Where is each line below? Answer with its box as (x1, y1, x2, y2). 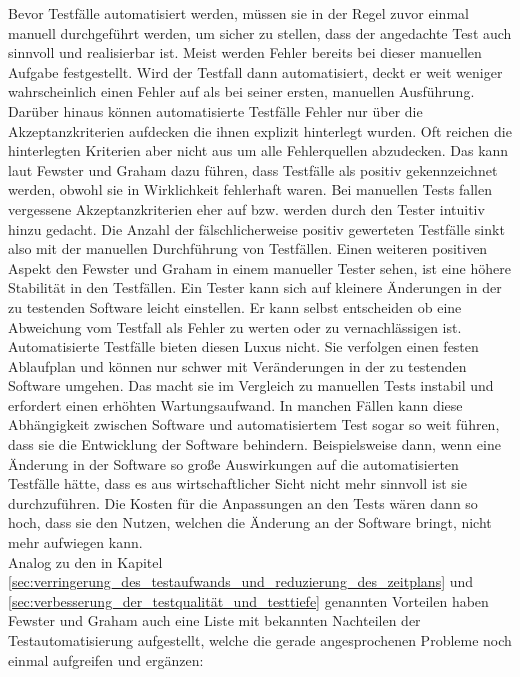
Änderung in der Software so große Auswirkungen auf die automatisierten (8, 453, 459, 474)
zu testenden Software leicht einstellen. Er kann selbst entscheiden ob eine (8, 296, 462, 317)
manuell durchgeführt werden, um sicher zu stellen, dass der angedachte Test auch (8, 22, 512, 43)
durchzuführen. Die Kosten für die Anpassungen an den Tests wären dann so (8, 492, 478, 513)
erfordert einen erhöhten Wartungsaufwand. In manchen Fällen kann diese (8, 394, 463, 415)
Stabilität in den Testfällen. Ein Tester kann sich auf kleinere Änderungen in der (8, 277, 502, 298)
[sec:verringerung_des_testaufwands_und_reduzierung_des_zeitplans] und (8, 571, 474, 592)
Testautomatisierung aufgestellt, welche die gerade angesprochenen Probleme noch (8, 630, 512, 650)
